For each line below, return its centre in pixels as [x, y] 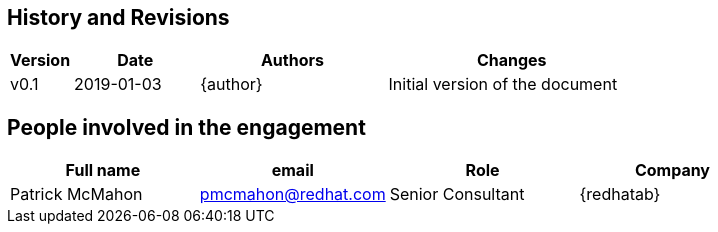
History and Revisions [118, 17]
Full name [103, 170]
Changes [511, 60]
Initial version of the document [503, 84]
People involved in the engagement [186, 127]
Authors [292, 60]
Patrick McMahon [76, 194]
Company [672, 170]
